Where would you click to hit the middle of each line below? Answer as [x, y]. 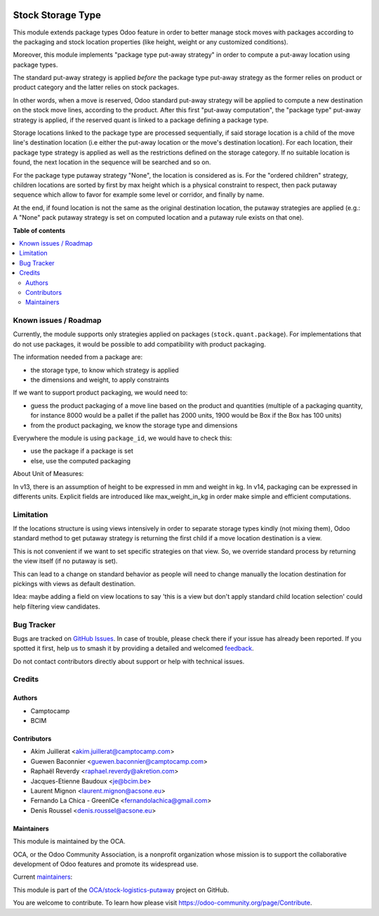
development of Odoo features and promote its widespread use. [106, 864]
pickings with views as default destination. [74, 583]
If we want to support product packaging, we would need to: [100, 392]
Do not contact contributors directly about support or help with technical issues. [129, 661]
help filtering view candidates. [56, 606]
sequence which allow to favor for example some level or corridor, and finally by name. [139, 195]
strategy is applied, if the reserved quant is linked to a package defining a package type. [141, 120]
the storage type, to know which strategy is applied [105, 370]
